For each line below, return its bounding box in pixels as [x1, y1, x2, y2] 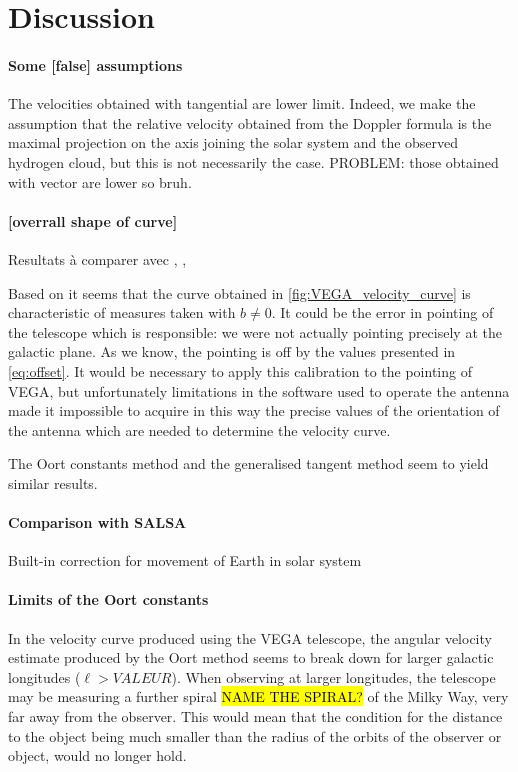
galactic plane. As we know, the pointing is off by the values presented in [8, 341, 456, 362]
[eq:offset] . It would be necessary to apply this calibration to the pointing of [8, 360, 472, 381]
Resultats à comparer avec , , [8, 248, 187, 269]
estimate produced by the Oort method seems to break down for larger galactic [8, 647, 494, 668]
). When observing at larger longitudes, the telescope [171, 666, 496, 687]
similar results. [8, 472, 98, 493]
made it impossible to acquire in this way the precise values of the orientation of [8, 400, 500, 421]
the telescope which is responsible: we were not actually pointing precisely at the [8, 321, 502, 342]
